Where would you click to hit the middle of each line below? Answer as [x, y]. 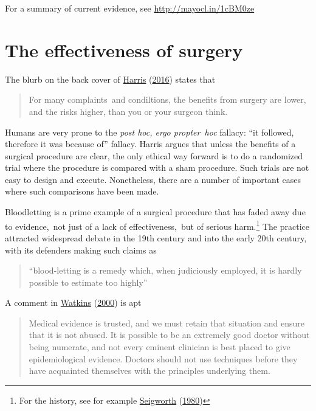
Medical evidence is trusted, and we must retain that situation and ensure [167, 323]
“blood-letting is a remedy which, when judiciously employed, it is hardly [165, 270]
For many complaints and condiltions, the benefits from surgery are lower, [167, 99]
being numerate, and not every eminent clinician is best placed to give [160, 347]
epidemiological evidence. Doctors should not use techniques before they [163, 358]
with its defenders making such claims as [81, 250]
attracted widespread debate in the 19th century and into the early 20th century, [156, 237]
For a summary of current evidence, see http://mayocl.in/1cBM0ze [130, 8]
